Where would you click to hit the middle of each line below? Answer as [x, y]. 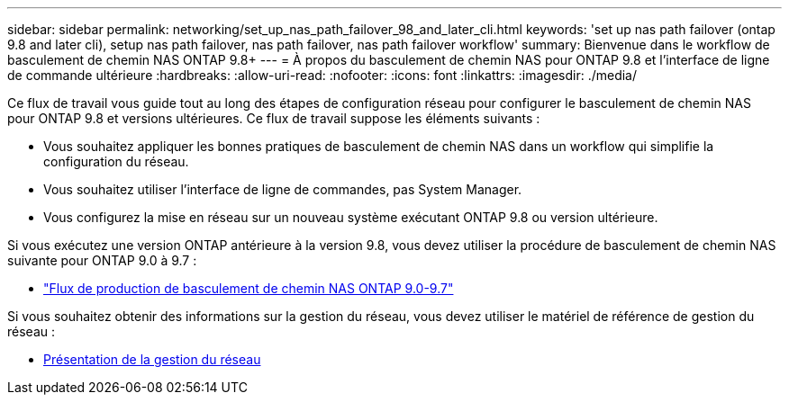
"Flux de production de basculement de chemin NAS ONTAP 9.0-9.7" [249, 288]
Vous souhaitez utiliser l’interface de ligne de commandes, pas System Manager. [283, 189]
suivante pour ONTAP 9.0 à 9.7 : [102, 260]
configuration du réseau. [116, 161]
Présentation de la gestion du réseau [152, 359]
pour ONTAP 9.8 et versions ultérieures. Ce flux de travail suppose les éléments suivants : [274, 118]
